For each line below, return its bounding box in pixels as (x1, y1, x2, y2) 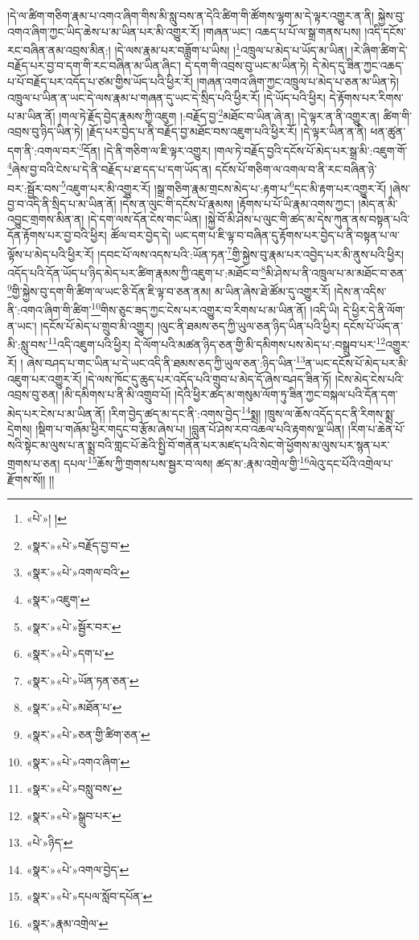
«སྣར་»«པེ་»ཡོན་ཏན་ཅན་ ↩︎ (26, 671, 139, 688)
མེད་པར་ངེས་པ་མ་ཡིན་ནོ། (7, 404, 105, 421)
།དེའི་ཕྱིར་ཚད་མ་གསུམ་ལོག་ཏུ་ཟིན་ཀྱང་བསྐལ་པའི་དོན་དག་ (175, 386, 398, 403)
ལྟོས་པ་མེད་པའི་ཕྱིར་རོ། (7, 245, 94, 262)
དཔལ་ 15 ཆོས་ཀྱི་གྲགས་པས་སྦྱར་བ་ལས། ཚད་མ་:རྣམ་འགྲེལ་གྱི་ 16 (64, 453, 310, 471)
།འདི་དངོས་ (364, 23, 406, 39)
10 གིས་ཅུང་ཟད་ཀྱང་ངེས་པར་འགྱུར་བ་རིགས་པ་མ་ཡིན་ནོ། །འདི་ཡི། (91, 299, 339, 318)
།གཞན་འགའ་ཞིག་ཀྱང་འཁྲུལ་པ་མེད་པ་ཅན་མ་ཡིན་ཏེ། (196, 73, 399, 90)
